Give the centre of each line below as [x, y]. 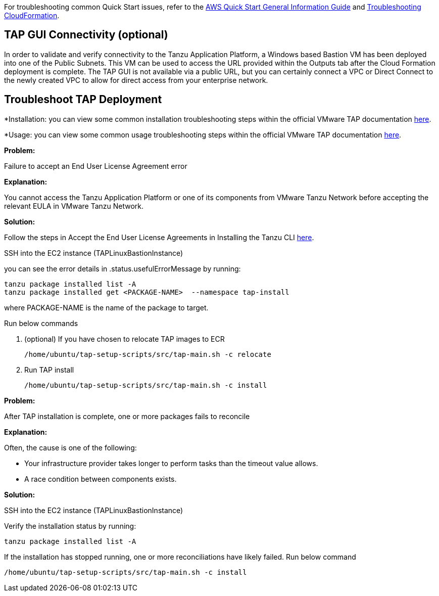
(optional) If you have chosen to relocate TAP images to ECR [125, 339]
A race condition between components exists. [101, 479]
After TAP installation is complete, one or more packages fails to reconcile [127, 416]
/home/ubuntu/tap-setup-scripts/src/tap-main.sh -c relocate [148, 354]
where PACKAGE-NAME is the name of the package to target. [106, 307]
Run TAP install [49, 370]
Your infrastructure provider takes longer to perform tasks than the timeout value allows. [171, 463]
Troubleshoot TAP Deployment [83, 100]
